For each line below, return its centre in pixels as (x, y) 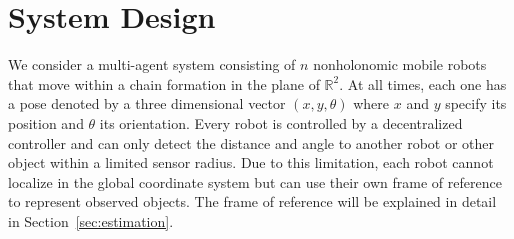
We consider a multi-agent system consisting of (152, 64)
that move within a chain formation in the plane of (164, 83)
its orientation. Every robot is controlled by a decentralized (281, 122)
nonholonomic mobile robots (400, 64)
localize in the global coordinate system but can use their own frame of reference (255, 181)
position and (46, 122)
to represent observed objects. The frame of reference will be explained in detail (252, 201)
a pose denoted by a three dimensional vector (147, 103)
